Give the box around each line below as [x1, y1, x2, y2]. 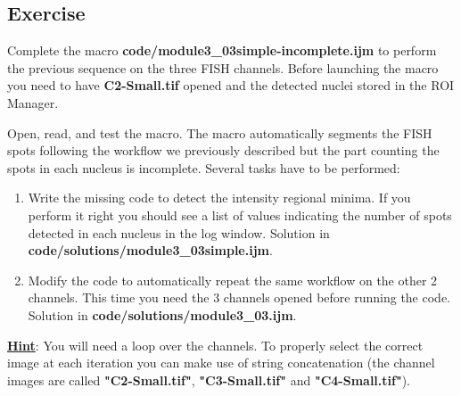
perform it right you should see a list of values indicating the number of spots [28, 205, 452, 224]
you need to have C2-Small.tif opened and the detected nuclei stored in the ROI [7, 76, 455, 95]
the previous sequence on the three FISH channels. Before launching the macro [7, 58, 439, 77]
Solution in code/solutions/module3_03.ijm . [28, 305, 297, 324]
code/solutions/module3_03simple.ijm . [28, 241, 273, 260]
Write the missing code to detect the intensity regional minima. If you [28, 188, 411, 207]
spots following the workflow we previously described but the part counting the [7, 141, 440, 160]
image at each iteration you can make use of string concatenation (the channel [7, 353, 435, 372]
